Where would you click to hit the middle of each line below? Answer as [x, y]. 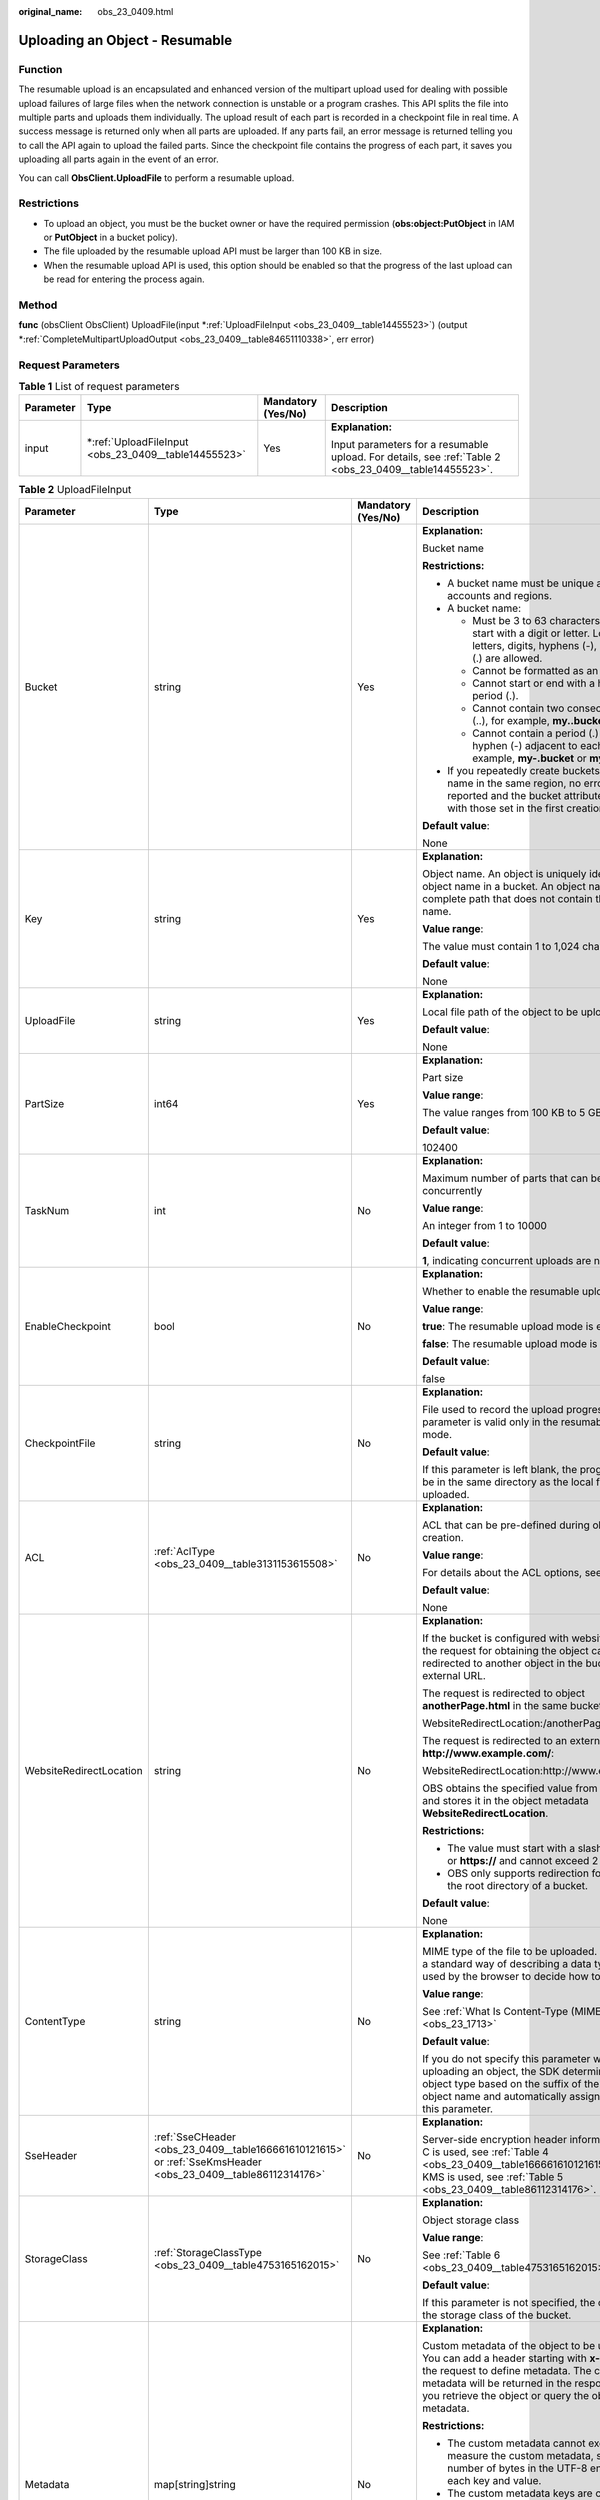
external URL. [454, 1675]
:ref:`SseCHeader [195, 2137]
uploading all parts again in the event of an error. [118, 159]
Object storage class [470, 2220]
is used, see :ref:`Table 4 [490, 2152]
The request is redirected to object [503, 1693]
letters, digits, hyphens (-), [534, 645]
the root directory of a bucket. [517, 1885]
